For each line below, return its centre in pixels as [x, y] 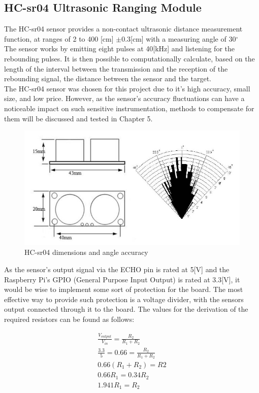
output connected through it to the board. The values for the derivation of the [126, 309]
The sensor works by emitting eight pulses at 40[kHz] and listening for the [120, 48]
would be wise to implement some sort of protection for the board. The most [124, 289]
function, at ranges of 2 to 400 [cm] [59, 38]
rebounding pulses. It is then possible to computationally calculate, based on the [129, 58]
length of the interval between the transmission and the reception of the [116, 68]
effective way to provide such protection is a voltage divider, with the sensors [124, 299]
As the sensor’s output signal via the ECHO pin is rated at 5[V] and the [117, 269]
